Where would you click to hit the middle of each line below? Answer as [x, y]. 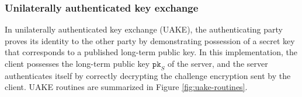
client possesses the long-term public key [77, 63]
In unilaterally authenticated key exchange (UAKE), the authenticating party [144, 29]
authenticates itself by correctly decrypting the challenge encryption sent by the [148, 75]
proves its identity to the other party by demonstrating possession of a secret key [150, 40]
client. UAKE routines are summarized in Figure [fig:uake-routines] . [126, 87]
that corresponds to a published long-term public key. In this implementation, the [151, 52]
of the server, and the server [218, 63]
